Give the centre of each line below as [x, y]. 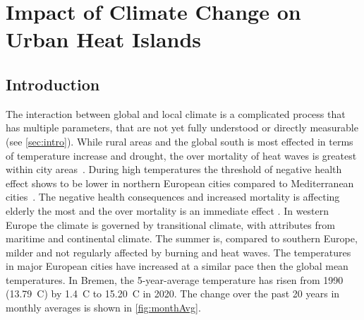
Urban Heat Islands [104, 39]
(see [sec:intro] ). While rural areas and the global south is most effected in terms [180, 141]
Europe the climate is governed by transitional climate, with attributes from [170, 224]
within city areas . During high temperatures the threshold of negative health [174, 169]
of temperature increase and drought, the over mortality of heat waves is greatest [181, 155]
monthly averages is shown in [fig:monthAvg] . [103, 308]
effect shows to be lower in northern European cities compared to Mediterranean [180, 183]
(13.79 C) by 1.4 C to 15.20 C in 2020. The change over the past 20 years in [173, 294]
